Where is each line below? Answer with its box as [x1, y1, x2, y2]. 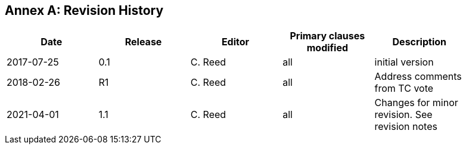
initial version [374, 56, 434, 69]
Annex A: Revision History [5, 3, 164, 18]
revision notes [374, 120, 437, 133]
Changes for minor [374, 97, 458, 109]
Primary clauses [290, 30, 365, 42]
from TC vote [374, 82, 434, 95]
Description [392, 36, 446, 48]
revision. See [374, 108, 433, 121]
